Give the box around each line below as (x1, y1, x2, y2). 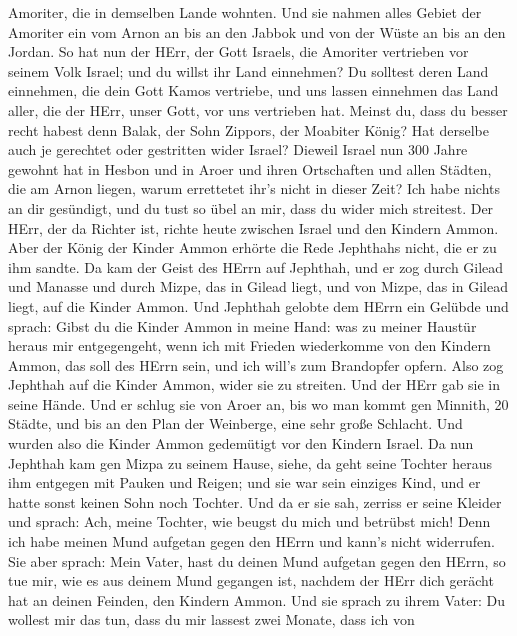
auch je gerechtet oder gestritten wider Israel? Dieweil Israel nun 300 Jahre (8, 139, 468, 160)
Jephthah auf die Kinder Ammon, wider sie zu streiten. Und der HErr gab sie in (8, 374, 501, 395)
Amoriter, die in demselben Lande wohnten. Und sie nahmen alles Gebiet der (8, 2, 482, 22)
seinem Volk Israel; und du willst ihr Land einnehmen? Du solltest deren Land (8, 60, 489, 81)
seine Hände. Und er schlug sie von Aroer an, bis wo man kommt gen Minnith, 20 (8, 393, 509, 414)
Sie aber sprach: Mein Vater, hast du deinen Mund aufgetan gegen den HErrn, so (8, 550, 506, 571)
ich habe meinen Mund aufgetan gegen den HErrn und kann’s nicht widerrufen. (8, 531, 496, 552)
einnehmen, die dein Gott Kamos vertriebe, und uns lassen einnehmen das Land (8, 80, 499, 101)
